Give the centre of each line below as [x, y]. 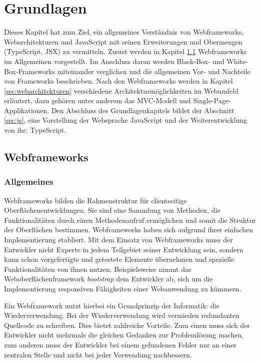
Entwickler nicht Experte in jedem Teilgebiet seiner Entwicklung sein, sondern [124, 249]
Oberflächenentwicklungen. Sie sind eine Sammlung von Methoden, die [112, 210]
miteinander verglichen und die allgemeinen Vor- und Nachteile [154, 71]
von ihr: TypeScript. [35, 130]
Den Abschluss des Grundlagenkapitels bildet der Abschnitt [143, 110]
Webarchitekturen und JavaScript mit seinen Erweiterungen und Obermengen [123, 41]
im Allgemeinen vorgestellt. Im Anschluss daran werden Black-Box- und [114, 61]
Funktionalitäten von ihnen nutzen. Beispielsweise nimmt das [98, 269]
